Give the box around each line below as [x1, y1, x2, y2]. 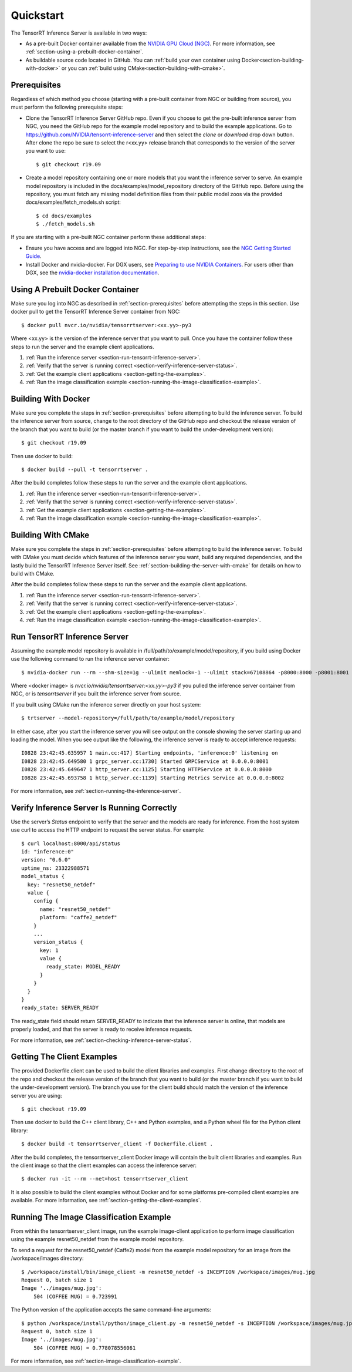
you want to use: [25, 147, 66, 154]
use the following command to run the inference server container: [11, 655, 170, 663]
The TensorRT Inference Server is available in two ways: [11, 29, 147, 36]
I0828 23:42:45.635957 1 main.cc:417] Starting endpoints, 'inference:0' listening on [21, 749, 278, 756]
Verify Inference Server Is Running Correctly [11, 802, 177, 813]
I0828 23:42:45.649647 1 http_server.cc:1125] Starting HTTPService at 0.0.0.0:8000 [21, 766, 272, 773]
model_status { [21, 873, 65, 880]
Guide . [25, 253, 42, 260]
